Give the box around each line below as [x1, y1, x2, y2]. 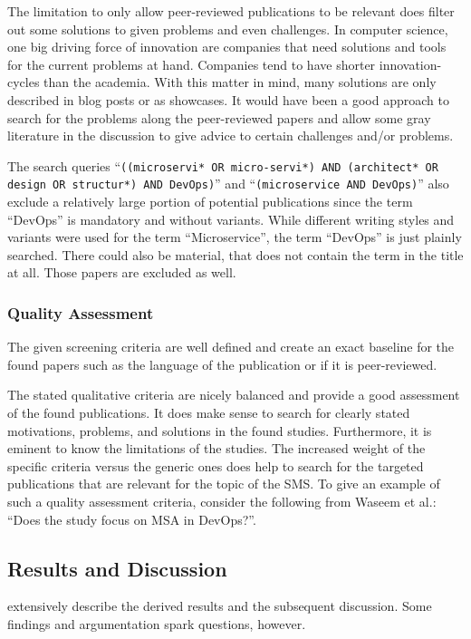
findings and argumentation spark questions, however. [7, 614, 306, 633]
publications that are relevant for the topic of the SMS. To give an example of [7, 474, 440, 493]
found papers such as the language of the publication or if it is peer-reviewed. [7, 354, 437, 373]
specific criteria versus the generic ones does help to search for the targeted [7, 456, 424, 475]
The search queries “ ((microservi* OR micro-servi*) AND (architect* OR [7, 156, 438, 175]
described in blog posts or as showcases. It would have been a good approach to [7, 90, 449, 109]
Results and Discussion [7, 554, 227, 582]
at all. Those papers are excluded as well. [7, 263, 236, 282]
